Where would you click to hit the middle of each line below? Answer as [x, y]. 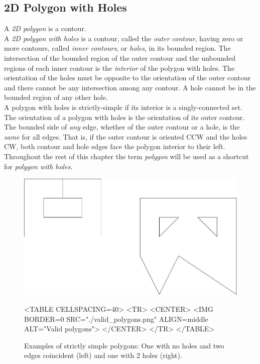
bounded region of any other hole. [56, 97]
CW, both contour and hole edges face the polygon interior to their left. [115, 146]
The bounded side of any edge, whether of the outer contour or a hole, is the [122, 127]
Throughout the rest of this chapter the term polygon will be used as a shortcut [126, 156]
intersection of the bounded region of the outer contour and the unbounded [120, 57]
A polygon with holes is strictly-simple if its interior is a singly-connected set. [123, 107]
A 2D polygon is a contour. [45, 28]
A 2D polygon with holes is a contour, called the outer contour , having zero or [124, 38]
